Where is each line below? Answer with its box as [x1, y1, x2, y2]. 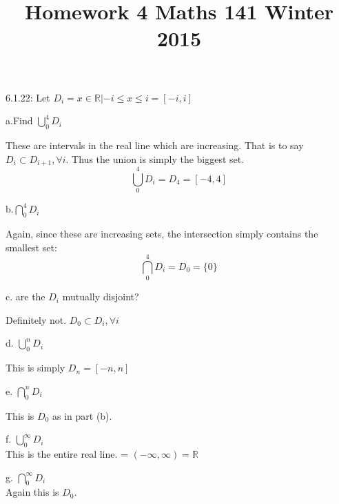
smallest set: [6, 240, 57, 254]
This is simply [6, 360, 65, 375]
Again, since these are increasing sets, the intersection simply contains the [6, 226, 318, 240]
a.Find [6, 113, 33, 128]
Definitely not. [6, 312, 67, 327]
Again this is [6, 485, 59, 499]
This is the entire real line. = [6, 447, 128, 461]
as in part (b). [52, 408, 112, 423]
